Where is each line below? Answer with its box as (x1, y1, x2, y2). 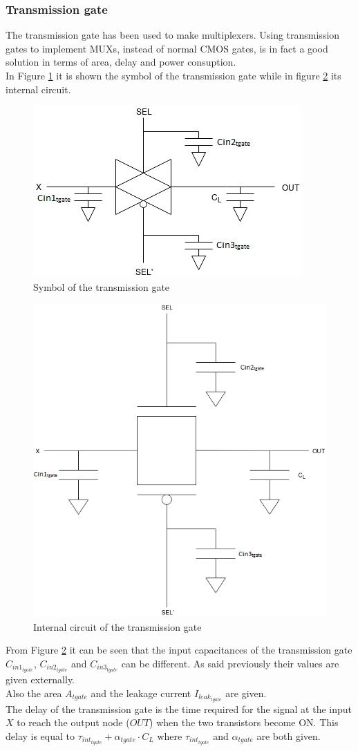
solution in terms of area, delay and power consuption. (6, 55, 236, 69)
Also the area (6, 685, 62, 700)
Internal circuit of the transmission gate (33, 619, 202, 634)
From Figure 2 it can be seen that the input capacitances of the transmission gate (6, 643, 352, 657)
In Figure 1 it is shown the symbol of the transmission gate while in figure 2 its (6, 68, 341, 82)
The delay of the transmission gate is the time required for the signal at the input (6, 701, 352, 716)
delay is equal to (6, 728, 75, 743)
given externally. (6, 672, 75, 687)
